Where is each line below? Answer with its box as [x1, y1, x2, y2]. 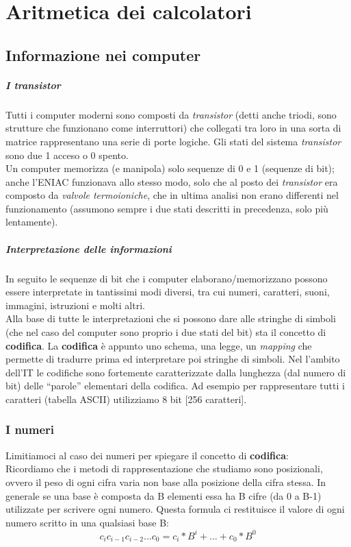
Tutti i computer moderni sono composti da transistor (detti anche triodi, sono [5, 107, 337, 121]
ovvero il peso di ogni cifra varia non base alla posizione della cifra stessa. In [5, 474, 326, 489]
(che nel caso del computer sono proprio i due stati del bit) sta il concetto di [5, 325, 326, 339]
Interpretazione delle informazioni [5, 241, 172, 256]
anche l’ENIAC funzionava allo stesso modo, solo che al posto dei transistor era [5, 174, 338, 189]
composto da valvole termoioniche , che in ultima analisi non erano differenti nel [5, 188, 339, 202]
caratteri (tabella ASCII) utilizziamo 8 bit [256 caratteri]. [5, 391, 247, 406]
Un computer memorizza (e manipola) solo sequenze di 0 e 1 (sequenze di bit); [5, 161, 335, 175]
